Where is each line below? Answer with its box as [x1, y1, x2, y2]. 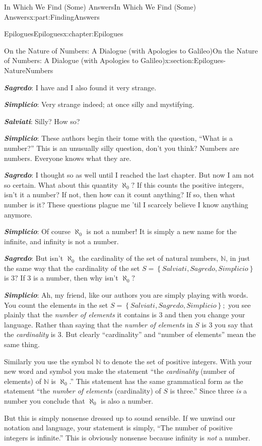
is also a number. [100, 396, 154, 406]
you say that [215, 319, 253, 329]
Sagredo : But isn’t [4, 253, 63, 263]
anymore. [4, 209, 33, 219]
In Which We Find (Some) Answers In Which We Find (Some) [4, 2, 196, 12]
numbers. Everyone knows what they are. [4, 152, 132, 163]
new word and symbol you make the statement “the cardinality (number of [4, 366, 235, 376]
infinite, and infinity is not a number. [4, 236, 119, 246]
